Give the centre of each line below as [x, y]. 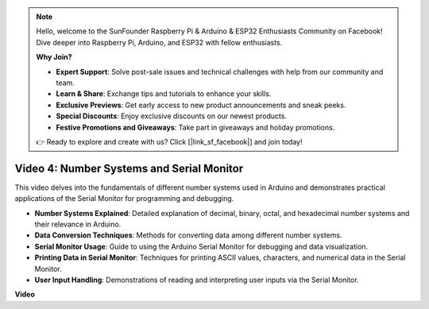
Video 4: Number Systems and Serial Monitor [129, 168]
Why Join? [54, 57]
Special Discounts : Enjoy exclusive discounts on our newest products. [172, 116]
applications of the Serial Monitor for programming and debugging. [124, 199]
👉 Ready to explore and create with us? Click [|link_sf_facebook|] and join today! [169, 141]
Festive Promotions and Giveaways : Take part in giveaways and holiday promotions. [195, 127]
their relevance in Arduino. [78, 224]
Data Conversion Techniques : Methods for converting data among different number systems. [188, 235]
